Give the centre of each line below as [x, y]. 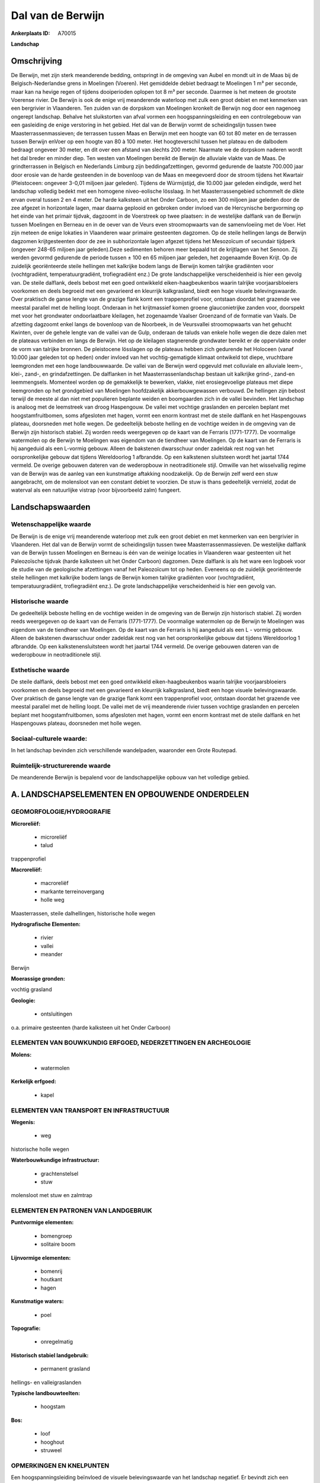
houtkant [51, 1280]
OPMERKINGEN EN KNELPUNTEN [60, 1465]
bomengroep [56, 1236]
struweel [51, 1450]
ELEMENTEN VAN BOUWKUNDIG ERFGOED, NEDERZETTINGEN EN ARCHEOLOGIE [131, 1043]
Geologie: [23, 1000]
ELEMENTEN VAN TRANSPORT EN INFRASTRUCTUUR [90, 1110]
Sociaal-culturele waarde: [49, 739]
